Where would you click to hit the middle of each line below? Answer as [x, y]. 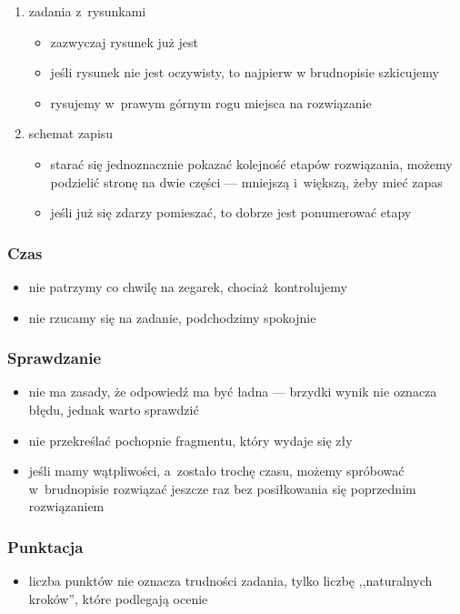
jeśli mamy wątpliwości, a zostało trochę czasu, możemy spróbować [216, 471]
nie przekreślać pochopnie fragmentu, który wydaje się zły [190, 440]
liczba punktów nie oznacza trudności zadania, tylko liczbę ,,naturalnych [230, 581]
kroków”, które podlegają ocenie [118, 598]
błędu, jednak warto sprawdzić [114, 409]
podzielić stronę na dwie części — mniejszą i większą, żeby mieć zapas [246, 181]
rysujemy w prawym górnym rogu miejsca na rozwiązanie [211, 102]
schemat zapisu [71, 133]
